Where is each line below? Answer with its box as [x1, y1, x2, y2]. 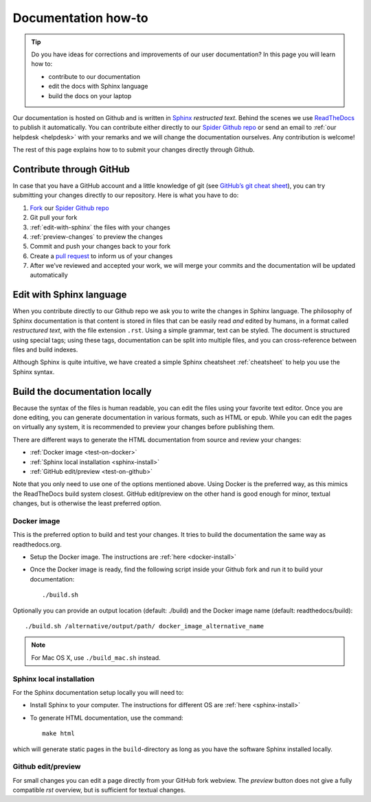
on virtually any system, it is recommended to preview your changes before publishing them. [12, 423, 275, 431]
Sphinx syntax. [12, 367, 55, 376]
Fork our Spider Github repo [30, 203, 109, 212]
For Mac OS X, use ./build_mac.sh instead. [31, 653, 161, 662]
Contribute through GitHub [12, 163, 131, 175]
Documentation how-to [12, 10, 148, 25]
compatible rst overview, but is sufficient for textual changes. [12, 786, 185, 794]
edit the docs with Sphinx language [48, 82, 148, 91]
